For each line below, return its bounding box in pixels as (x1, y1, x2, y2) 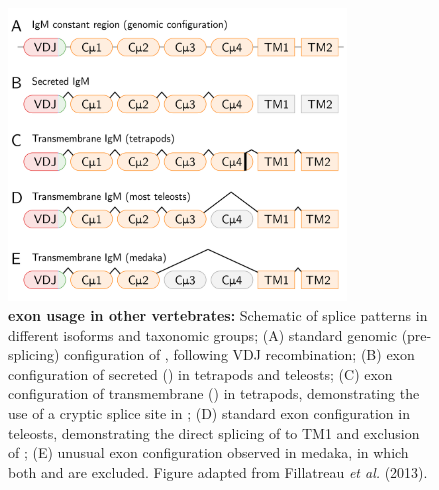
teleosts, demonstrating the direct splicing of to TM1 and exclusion (8, 422, 420, 443)
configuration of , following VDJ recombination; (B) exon (64, 344, 415, 365)
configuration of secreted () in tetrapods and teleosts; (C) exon (8, 363, 393, 384)
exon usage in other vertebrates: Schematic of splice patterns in (8, 305, 428, 326)
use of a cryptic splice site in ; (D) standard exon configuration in (8, 403, 410, 424)
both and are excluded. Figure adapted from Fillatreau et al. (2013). (8, 461, 428, 482)
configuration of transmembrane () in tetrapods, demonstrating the (8, 383, 420, 404)
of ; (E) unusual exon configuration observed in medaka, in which (8, 442, 409, 463)
